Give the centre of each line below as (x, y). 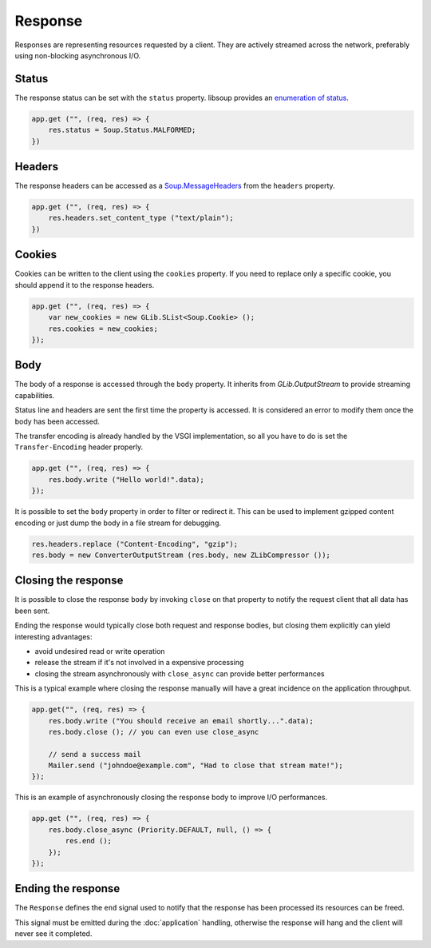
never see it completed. (53, 934)
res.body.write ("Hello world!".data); (127, 479)
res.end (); (88, 841)
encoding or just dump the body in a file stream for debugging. (118, 523)
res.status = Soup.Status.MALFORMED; (122, 130)
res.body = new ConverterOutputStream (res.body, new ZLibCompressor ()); (181, 555)
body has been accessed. (57, 421)
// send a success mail (95, 754)
